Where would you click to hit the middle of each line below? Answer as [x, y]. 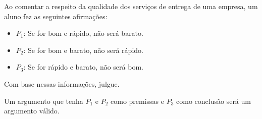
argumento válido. [32, 111]
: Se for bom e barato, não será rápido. [83, 50]
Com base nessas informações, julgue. [62, 83]
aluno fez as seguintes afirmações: [56, 16]
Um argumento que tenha [44, 101]
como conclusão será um [214, 101]
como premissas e [138, 101]
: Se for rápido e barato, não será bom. [83, 67]
